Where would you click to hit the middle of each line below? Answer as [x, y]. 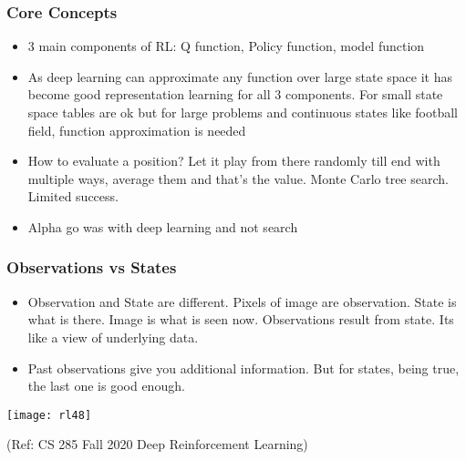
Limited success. [73, 196]
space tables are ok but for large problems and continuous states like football [243, 112]
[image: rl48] [49, 415]
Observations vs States [92, 267]
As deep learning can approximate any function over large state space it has [240, 76]
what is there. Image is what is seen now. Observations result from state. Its [241, 319]
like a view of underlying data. [113, 337]
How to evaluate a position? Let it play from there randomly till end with [234, 161]
